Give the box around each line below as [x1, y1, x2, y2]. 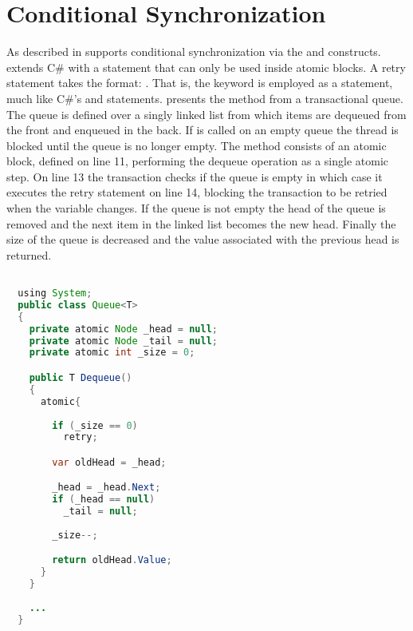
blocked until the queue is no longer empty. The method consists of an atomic [6, 137, 387, 153]
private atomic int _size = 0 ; [29, 347, 195, 359]
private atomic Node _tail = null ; [29, 335, 218, 347]
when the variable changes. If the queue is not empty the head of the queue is [6, 200, 386, 216]
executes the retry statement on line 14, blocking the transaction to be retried [6, 184, 387, 200]
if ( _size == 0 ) [52, 419, 138, 431]
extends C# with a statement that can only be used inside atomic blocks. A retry [6, 58, 406, 75]
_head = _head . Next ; [52, 482, 161, 494]
